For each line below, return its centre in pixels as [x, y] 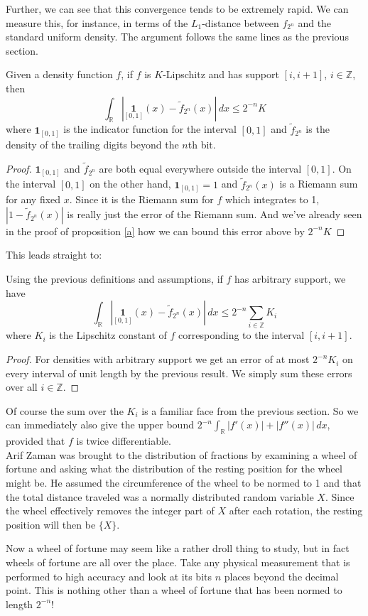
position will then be [51, 524]
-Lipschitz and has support [221, 74]
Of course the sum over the [65, 410]
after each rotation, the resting [296, 510]
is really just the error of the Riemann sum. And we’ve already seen [215, 214]
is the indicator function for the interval [150, 129]
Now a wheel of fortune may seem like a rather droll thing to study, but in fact [178, 548]
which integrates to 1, [272, 199]
